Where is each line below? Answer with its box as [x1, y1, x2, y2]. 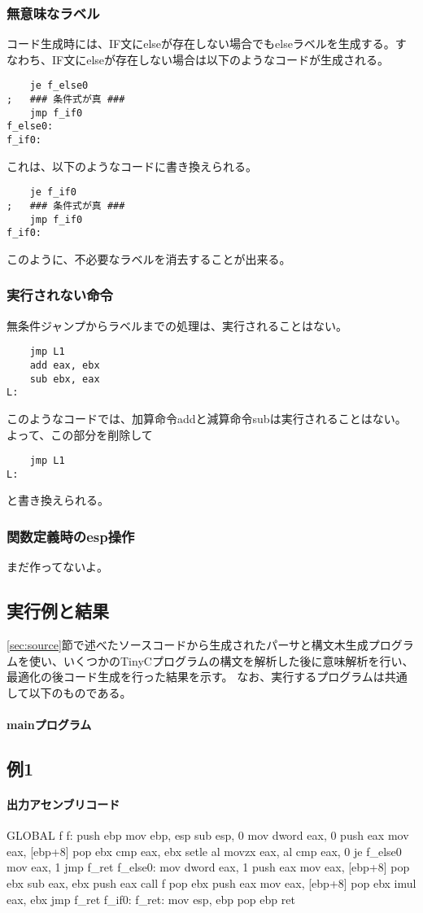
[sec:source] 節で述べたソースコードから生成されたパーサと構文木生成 [7, 636, 368, 653]
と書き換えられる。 [7, 491, 109, 509]
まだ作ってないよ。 [7, 558, 109, 575]
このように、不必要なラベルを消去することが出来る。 [7, 250, 291, 267]
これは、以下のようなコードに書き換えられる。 [7, 157, 257, 174]
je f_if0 [29, 186, 76, 199]
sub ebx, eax [29, 373, 100, 385]
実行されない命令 [7, 285, 113, 305]
